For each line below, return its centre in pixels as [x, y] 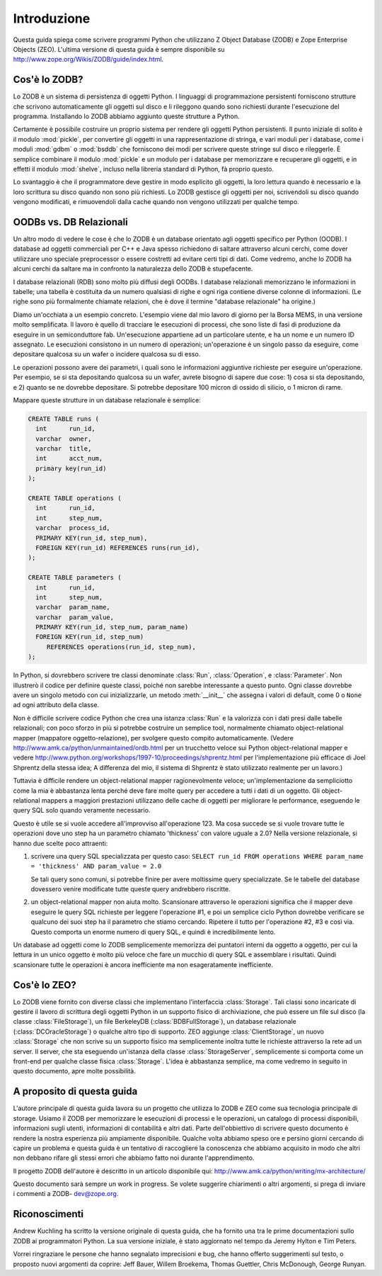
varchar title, [64, 449]
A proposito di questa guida [75, 1091]
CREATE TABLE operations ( [75, 498]
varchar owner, [64, 439]
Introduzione [52, 18]
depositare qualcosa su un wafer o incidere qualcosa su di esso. [107, 354]
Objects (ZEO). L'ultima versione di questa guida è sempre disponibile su [119, 49]
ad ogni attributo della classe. [56, 705]
